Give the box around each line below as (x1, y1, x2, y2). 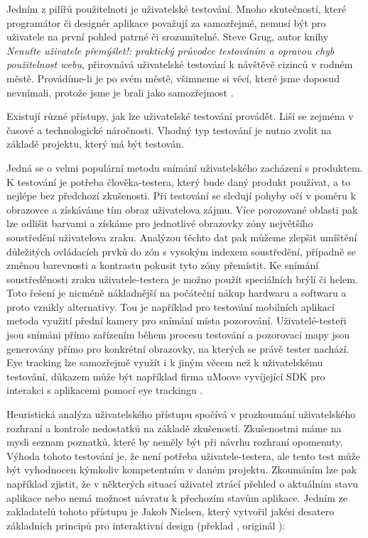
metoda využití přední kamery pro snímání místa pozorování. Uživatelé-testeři (6, 313, 347, 328)
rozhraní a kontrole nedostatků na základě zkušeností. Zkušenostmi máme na (6, 420, 342, 435)
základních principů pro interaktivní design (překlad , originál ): (6, 517, 286, 532)
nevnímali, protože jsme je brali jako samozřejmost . (6, 84, 234, 99)
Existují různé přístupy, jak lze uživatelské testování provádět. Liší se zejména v (6, 109, 354, 123)
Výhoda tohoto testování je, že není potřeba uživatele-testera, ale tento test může (6, 448, 361, 463)
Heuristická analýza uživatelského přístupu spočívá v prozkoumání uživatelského (6, 407, 356, 422)
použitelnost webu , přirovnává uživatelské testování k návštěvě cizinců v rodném (6, 57, 353, 72)
